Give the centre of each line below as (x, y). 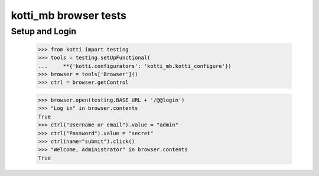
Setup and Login (44, 31)
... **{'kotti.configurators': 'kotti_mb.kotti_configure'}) (135, 66)
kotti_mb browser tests (69, 15)
